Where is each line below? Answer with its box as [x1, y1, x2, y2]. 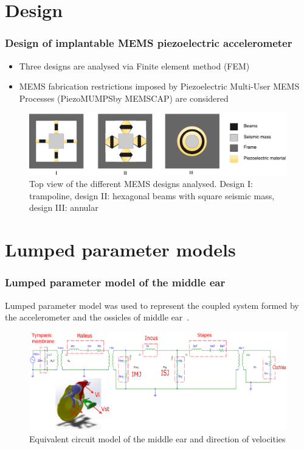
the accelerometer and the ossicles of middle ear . [5, 311, 190, 323]
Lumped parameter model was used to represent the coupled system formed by [5, 299, 299, 311]
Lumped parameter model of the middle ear [5, 275, 226, 290]
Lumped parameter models [5, 237, 236, 262]
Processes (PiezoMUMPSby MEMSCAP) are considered [19, 91, 229, 104]
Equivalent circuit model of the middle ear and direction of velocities [29, 432, 286, 445]
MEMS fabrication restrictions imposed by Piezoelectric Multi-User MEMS [19, 80, 300, 93]
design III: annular [29, 201, 98, 214]
